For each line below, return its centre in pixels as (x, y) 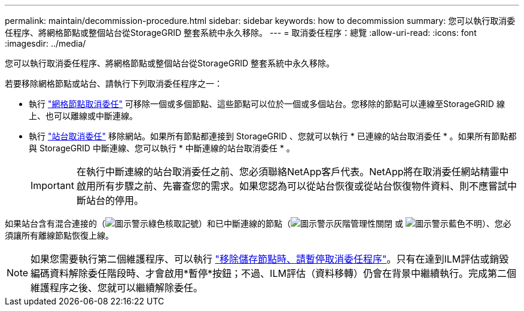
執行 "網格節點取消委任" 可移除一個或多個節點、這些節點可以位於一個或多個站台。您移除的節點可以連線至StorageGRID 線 (267, 104)
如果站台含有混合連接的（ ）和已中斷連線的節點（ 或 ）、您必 (258, 223)
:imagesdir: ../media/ (45, 43)
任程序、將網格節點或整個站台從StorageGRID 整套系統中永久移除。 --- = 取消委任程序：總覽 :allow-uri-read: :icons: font (241, 33)
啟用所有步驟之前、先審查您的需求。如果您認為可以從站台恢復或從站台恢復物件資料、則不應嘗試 (292, 186)
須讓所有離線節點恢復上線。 (59, 235)
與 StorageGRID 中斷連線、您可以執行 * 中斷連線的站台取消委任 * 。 (162, 148)
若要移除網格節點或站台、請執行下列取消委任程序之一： (114, 83)
